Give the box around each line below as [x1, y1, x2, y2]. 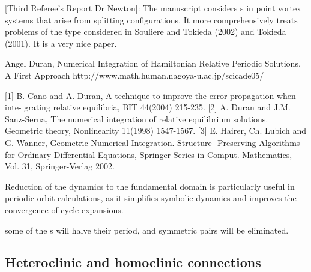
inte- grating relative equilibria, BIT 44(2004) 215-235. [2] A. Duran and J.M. [5, 101, 291, 113]
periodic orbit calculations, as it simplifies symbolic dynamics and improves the [5, 192, 297, 204]
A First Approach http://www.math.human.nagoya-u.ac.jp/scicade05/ [5, 68, 264, 81]
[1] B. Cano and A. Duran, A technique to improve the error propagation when [5, 89, 296, 101]
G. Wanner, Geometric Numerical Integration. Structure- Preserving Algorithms [5, 136, 300, 148]
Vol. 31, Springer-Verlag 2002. [5, 160, 115, 172]
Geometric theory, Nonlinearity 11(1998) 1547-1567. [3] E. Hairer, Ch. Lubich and [5, 124, 306, 137]
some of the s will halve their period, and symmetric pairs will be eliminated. [5, 223, 289, 236]
